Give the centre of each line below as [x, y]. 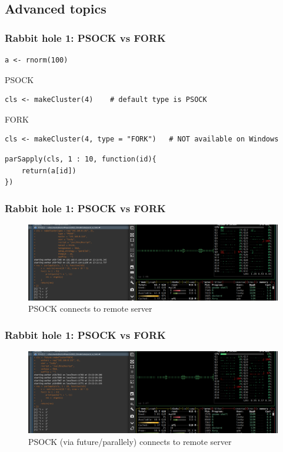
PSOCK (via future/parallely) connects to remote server [130, 441]
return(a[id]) [49, 171]
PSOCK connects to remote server [90, 309]
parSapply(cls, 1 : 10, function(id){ [81, 159]
